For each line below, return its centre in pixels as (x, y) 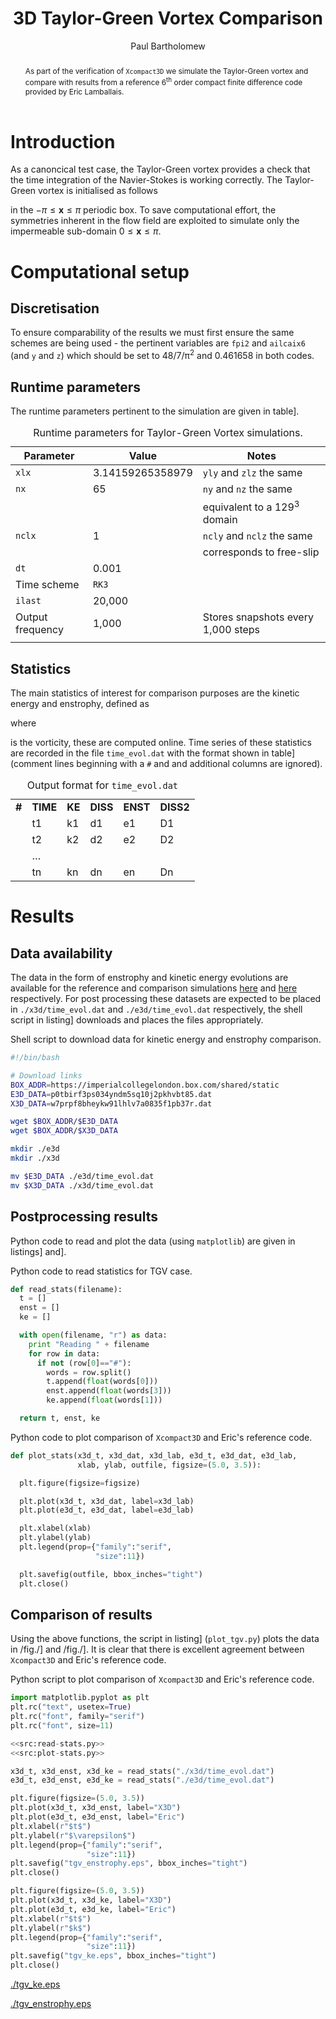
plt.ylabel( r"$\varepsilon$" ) (73, 1835)
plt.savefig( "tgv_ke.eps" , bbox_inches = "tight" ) (113, 1956)
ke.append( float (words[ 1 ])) (104, 1400)
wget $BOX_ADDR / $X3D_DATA (64, 1131)
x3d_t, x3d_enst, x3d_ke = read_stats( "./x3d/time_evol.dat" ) (142, 1771)
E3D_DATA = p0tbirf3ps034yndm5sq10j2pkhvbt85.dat (111, 1094)
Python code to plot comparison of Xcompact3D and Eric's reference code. (161, 1437)
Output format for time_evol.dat (102, 785)
